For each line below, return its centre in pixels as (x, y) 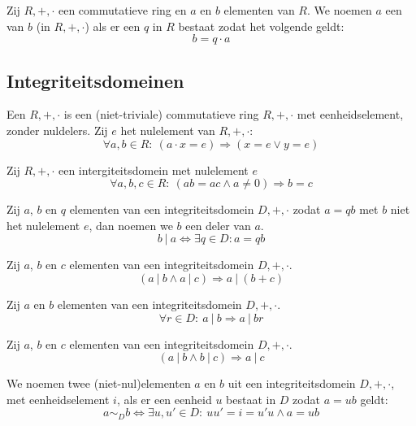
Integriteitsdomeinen (95, 80)
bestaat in (251, 399)
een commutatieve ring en (122, 10)
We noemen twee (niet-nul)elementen (99, 383)
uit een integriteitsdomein (292, 383)
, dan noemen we (131, 225)
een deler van (218, 225)
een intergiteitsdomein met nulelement (153, 170)
